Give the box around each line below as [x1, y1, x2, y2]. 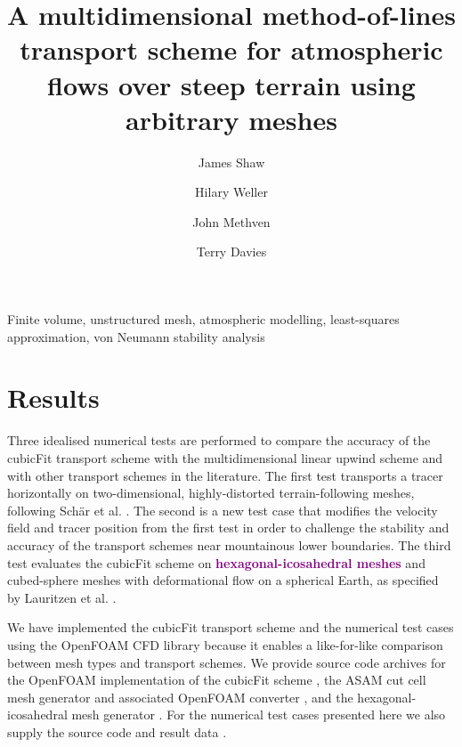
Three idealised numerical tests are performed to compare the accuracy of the [7, 431, 431, 450]
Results [7, 379, 100, 416]
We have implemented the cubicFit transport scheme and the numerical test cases [7, 618, 454, 637]
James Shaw [198, 152, 265, 171]
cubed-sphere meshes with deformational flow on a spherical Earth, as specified [7, 571, 439, 589]
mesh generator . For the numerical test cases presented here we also [71, 705, 446, 724]
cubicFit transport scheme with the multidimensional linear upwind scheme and [7, 448, 443, 467]
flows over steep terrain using [47, 66, 416, 102]
